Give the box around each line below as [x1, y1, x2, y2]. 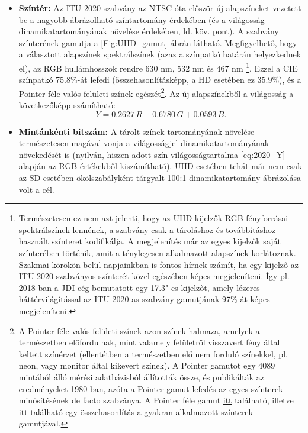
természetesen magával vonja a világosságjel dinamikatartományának [18, 137, 269, 149]
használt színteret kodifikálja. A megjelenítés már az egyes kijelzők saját [18, 235, 281, 247]
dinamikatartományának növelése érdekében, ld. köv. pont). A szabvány [18, 25, 279, 37]
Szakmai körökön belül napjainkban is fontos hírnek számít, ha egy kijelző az [18, 258, 299, 270]
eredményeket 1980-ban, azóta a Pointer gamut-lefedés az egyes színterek [18, 382, 283, 395]
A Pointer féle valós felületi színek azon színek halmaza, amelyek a [18, 324, 260, 337]
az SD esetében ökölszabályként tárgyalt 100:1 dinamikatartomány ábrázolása [18, 172, 301, 184]
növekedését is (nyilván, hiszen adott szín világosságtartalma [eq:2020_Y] [18, 148, 285, 160]
